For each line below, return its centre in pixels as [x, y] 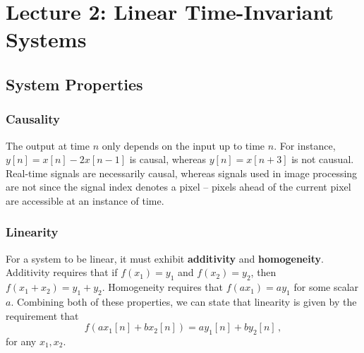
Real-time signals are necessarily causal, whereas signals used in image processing [182, 173]
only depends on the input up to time [183, 145]
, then [263, 272]
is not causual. [323, 159]
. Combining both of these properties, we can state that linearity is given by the [184, 301]
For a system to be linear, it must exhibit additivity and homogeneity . [165, 258]
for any [21, 341]
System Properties [74, 84]
